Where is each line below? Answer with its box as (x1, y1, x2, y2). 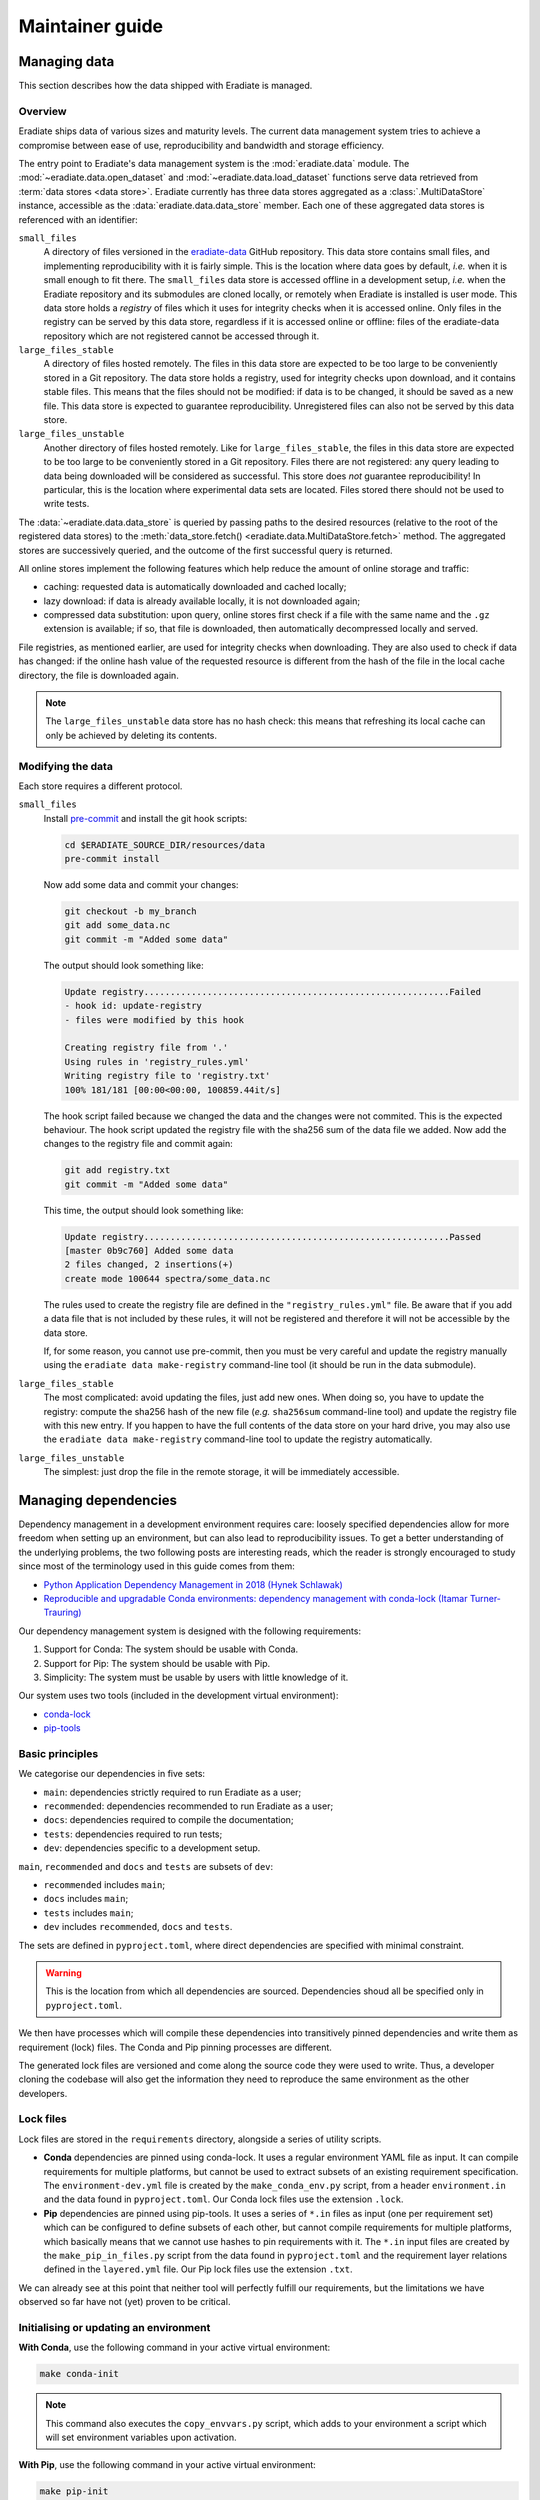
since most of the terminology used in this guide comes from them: (18, 1560, 295, 1572)
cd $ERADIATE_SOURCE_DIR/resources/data (64, 839, 265, 850)
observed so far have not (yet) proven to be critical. (18, 2296, 231, 2308)
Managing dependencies (18, 1491, 178, 1509)
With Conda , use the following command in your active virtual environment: (18, 2341, 331, 2354)
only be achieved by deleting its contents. (45, 729, 218, 741)
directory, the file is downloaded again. (18, 669, 179, 681)
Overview (18, 104, 67, 118)
